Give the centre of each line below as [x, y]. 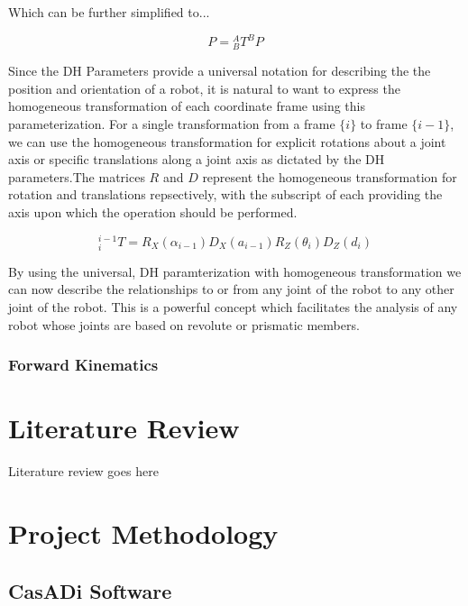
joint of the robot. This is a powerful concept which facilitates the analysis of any [233, 307]
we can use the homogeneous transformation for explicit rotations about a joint [227, 141]
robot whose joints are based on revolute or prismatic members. [184, 324]
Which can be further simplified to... [109, 12]
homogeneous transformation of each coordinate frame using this [187, 106]
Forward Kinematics [83, 365]
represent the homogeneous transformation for [330, 176]
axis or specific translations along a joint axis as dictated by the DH [197, 159]
